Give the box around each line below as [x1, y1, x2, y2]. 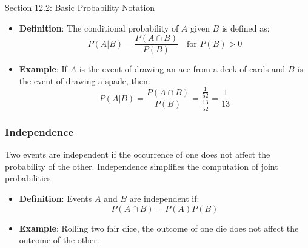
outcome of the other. [19, 233, 99, 246]
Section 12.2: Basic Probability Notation [5, 1, 155, 13]
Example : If [19, 62, 67, 75]
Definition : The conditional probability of [19, 21, 179, 34]
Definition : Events [19, 192, 92, 204]
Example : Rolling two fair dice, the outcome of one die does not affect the [19, 221, 299, 234]
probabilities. [5, 172, 53, 184]
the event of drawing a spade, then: [19, 74, 150, 87]
